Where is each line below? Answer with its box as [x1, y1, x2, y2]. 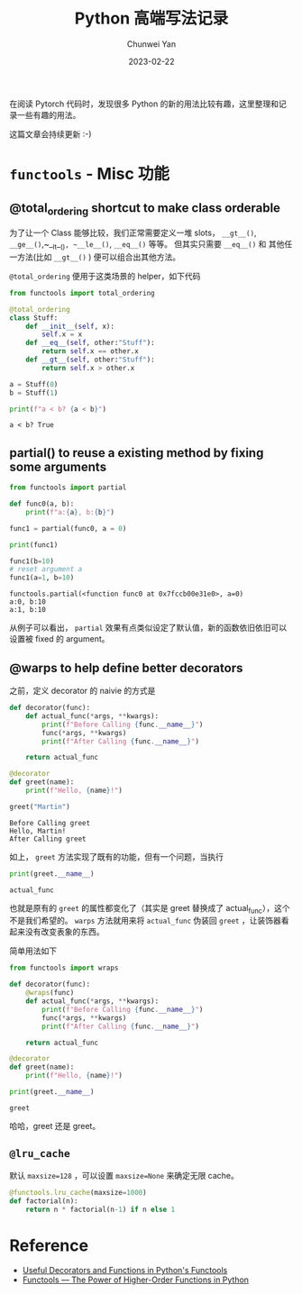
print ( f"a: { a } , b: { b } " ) [25, 507, 115, 516]
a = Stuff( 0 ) [9, 379, 59, 388]
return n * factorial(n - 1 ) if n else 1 [25, 1205, 176, 1214]
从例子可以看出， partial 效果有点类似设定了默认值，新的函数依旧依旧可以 [9, 623, 287, 633]
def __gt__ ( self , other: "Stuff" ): [25, 355, 155, 365]
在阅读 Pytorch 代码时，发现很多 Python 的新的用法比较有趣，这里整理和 [9, 98, 279, 109]
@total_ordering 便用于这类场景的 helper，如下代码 [9, 270, 201, 281]
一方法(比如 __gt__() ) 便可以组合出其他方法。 [9, 251, 181, 262]
